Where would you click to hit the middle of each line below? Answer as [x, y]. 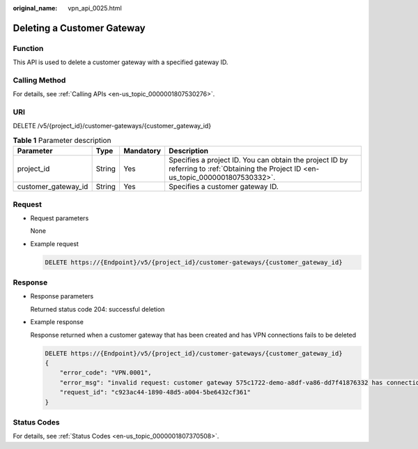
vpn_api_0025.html [95, 8]
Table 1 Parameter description [62, 141]
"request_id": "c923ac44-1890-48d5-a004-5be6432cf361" [155, 393]
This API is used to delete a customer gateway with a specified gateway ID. [121, 62]
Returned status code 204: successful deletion [98, 309]
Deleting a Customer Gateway [79, 28]
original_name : [35, 8]
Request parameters [60, 218]
